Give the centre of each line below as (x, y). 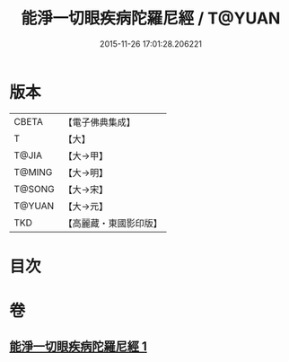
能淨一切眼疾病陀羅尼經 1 (79, 347)
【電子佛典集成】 (100, 122)
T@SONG (35, 189)
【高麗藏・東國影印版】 (113, 223)
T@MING (33, 172)
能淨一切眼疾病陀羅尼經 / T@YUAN (151, 18)
